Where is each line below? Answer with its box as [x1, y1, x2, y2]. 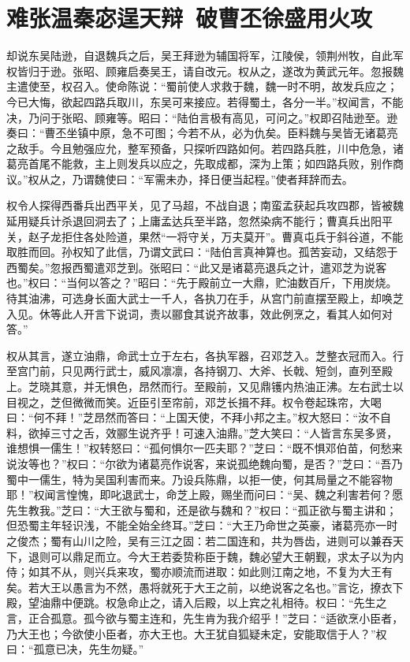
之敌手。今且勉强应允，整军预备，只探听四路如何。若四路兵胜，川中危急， [6, 139, 393, 156]
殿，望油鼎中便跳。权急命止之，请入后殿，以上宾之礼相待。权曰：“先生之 [6, 594, 387, 611]
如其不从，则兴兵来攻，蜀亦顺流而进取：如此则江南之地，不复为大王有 [28, 563, 393, 580]
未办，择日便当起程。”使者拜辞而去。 [166, 170, 353, 187]
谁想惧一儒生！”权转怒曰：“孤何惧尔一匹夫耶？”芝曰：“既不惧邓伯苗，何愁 [6, 440, 392, 456]
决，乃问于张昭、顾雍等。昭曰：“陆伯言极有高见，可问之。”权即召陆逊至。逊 [6, 109, 398, 125]
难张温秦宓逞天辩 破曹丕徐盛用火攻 [6, 2, 373, 34]
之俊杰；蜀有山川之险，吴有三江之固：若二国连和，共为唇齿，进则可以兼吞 [6, 532, 393, 549]
